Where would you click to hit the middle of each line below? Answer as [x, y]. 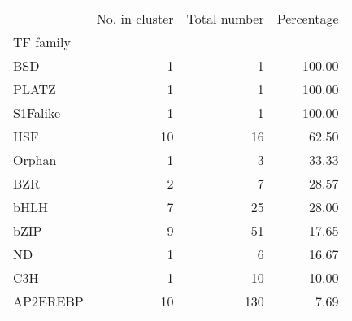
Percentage [308, 18]
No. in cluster [135, 18]
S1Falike [37, 113]
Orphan [35, 160]
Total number [225, 18]
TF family [42, 42]
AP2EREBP [48, 301]
